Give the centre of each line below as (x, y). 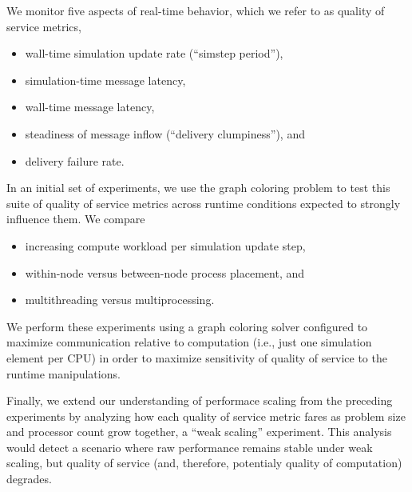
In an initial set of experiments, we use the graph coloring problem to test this (198, 188)
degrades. (29, 479)
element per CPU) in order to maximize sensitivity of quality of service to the (197, 357)
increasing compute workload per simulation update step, (165, 245)
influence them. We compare (76, 219)
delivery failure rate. (75, 160)
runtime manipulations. (63, 373)
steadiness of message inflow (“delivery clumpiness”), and (165, 133)
